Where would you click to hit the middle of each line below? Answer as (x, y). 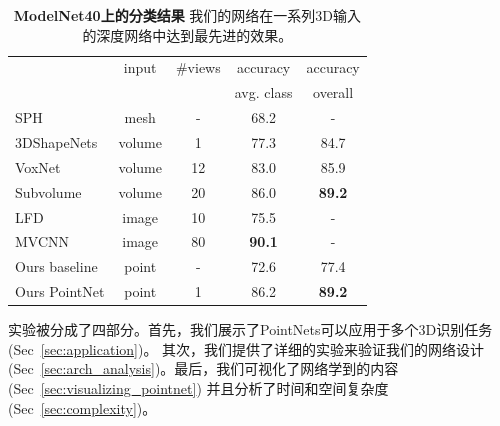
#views (198, 67)
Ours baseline (56, 266)
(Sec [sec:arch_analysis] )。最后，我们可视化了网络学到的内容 (203, 368)
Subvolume (48, 191)
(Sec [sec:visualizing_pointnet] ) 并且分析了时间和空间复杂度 (198, 387)
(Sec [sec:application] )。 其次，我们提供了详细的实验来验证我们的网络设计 (246, 348)
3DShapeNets (56, 141)
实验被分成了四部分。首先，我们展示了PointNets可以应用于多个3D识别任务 (250, 329)
